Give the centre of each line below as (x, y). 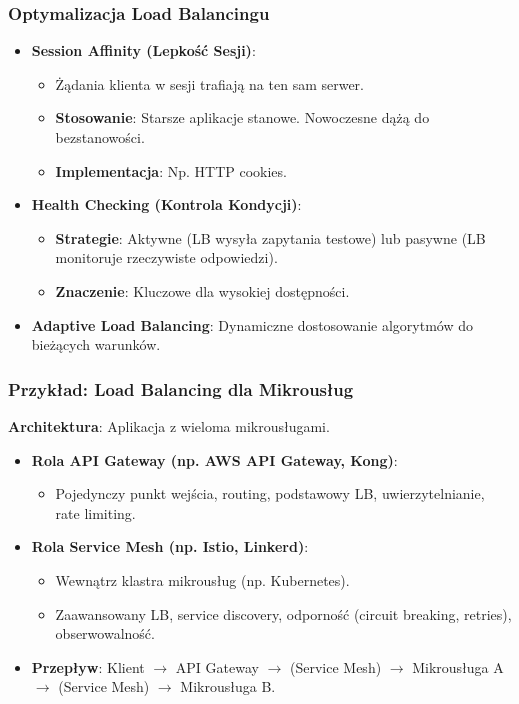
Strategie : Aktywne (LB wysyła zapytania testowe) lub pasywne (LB (270, 237)
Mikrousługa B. (228, 686)
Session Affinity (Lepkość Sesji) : (143, 50)
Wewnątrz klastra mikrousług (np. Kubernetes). (202, 579)
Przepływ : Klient (88, 666)
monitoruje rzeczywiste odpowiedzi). (166, 257)
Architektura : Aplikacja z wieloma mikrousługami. (169, 425)
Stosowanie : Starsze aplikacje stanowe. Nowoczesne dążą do (242, 117)
